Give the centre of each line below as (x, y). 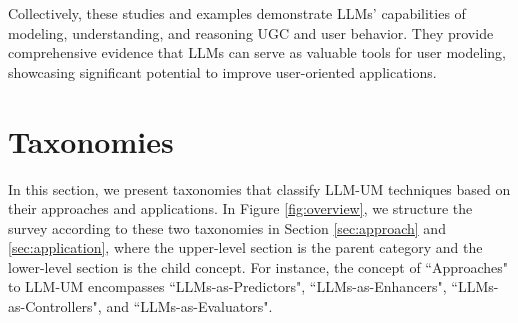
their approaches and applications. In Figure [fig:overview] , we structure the (240, 208)
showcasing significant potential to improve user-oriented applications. (222, 71)
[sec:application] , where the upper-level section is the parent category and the (245, 247)
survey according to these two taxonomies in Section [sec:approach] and (227, 227)
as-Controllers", (55, 306)
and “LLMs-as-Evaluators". (189, 306)
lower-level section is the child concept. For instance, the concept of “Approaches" (258, 266)
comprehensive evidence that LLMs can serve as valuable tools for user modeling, (257, 52)
